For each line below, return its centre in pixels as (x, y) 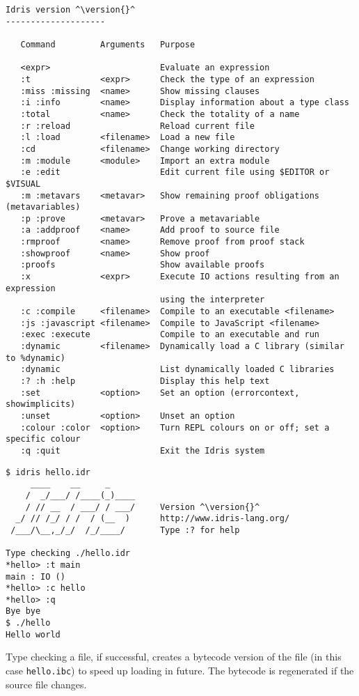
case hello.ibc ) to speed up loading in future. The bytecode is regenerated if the (180, 671)
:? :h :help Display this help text (145, 381)
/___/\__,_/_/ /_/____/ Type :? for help (125, 530)
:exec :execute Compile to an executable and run (170, 335)
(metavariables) (43, 207)
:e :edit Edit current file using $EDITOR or (175, 172)
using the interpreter (212, 300)
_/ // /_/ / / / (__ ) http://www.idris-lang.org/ (153, 519)
